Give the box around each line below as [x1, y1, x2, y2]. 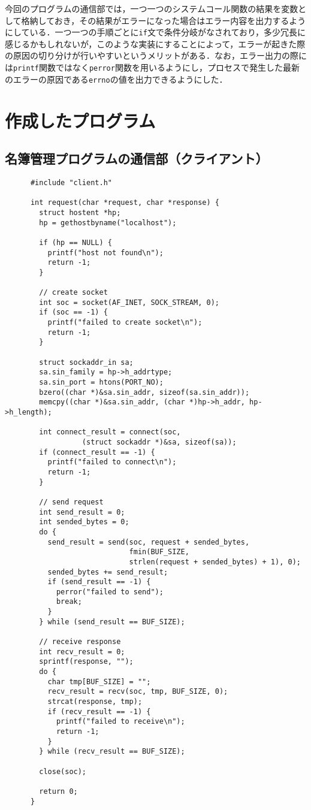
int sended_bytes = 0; [39, 518, 129, 527]
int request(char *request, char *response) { [30, 198, 219, 207]
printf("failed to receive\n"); [56, 717, 185, 726]
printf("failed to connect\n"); [47, 458, 177, 467]
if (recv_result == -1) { [47, 707, 151, 716]
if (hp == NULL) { [39, 238, 112, 247]
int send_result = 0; [39, 507, 125, 516]
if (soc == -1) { [39, 308, 108, 317]
